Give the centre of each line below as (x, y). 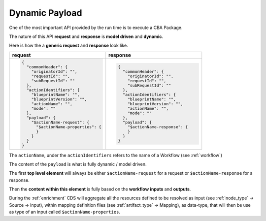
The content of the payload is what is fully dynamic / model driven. (78, 164)
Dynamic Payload (46, 13)
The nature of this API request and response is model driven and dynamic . (86, 36)
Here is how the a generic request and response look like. (68, 46)
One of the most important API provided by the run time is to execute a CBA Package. (96, 28)
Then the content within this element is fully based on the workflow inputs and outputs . (100, 189)
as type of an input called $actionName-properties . (65, 212)
